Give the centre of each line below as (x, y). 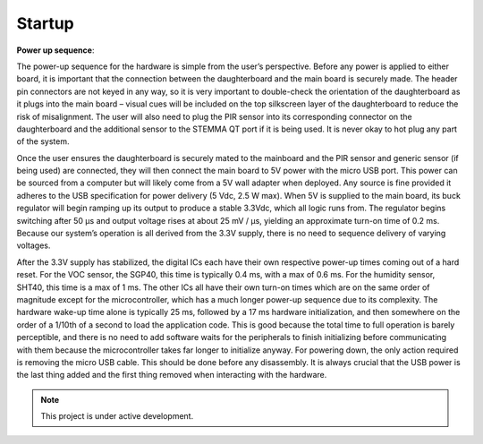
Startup (46, 23)
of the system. (43, 141)
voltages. (34, 245)
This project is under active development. (117, 416)
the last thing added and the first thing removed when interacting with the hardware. (172, 375)
